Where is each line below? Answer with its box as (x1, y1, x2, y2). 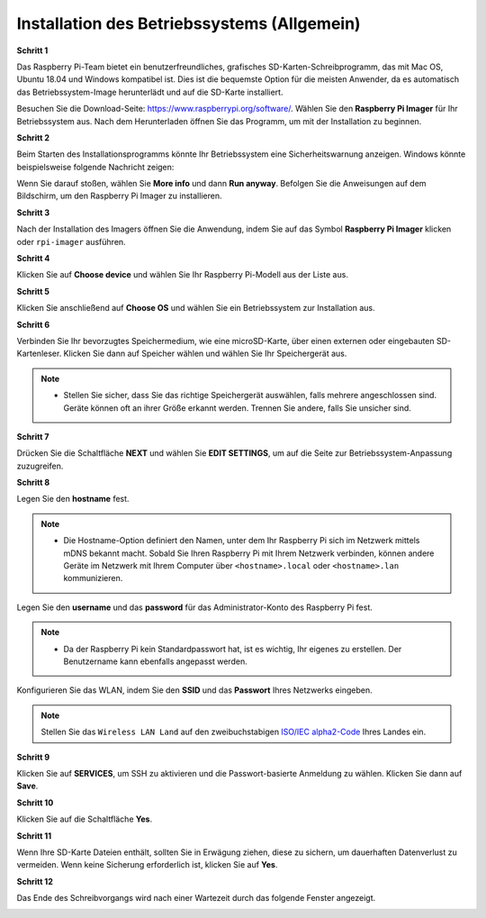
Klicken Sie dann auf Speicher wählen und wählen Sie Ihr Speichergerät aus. (63, 348, 347, 359)
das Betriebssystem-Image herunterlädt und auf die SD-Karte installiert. (16, 86, 283, 97)
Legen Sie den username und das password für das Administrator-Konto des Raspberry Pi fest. (16, 602, 373, 613)
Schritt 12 (16, 876, 53, 886)
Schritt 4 (16, 253, 50, 264)
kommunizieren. (63, 573, 123, 584)
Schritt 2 (16, 132, 49, 143)
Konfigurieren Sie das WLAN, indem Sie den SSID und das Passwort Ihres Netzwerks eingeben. (16, 685, 373, 695)
